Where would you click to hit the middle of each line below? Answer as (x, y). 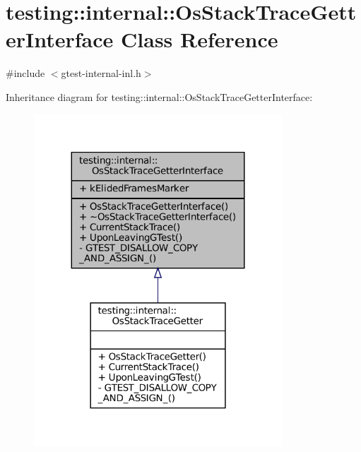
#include (25, 73)
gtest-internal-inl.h (101, 73)
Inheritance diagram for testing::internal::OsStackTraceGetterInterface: (159, 96)
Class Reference (200, 39)
